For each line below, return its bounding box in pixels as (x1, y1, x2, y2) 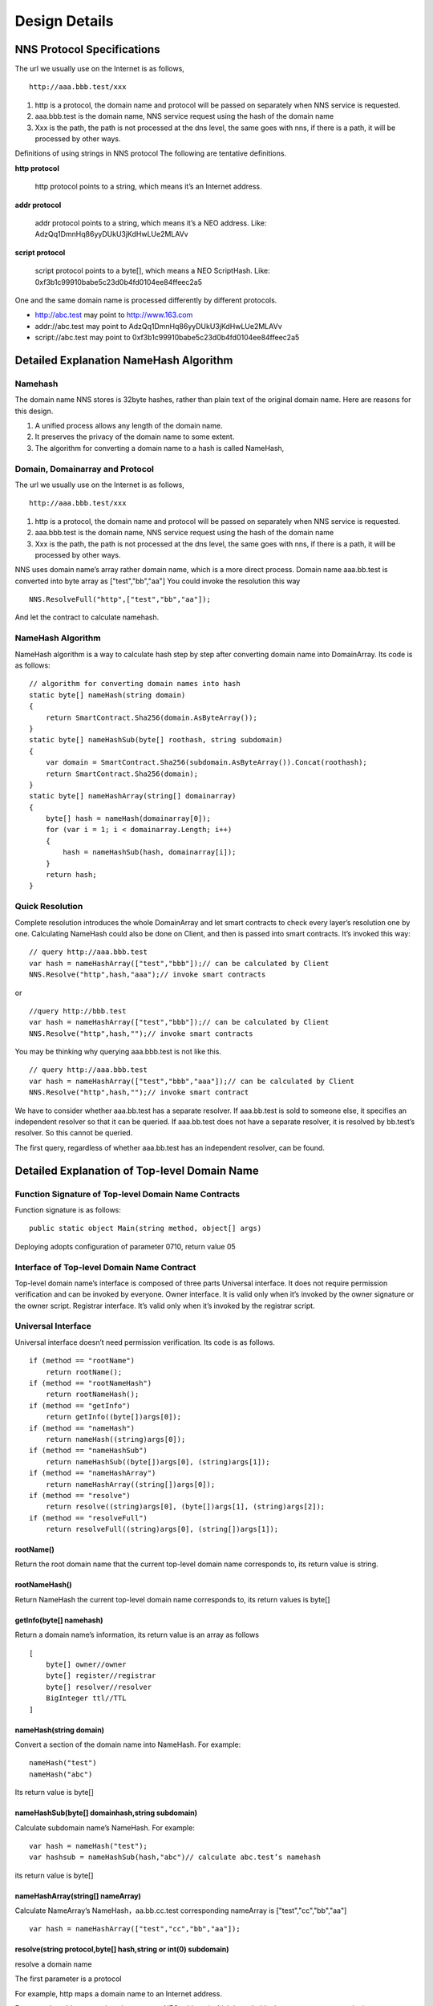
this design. (14, 406, 54, 416)
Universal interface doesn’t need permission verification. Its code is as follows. (14, 1337, 276, 1347)
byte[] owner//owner (45, 1660, 127, 1669)
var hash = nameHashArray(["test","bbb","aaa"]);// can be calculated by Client (29, 1076, 355, 1086)
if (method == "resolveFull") (29, 1513, 148, 1522)
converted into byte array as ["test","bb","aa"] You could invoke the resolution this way (14, 576, 301, 586)
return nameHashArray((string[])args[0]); (45, 1480, 216, 1488)
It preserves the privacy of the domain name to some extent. (34, 432, 235, 441)
